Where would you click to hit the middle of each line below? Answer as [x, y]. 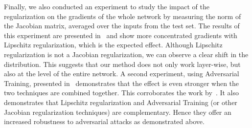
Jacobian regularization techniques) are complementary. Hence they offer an [118, 112]
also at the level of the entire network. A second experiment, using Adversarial [122, 74]
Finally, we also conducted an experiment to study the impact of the [107, 6]
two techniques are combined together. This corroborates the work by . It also [122, 93]
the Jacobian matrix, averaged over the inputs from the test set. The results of [122, 26]
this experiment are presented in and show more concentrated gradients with [121, 35]
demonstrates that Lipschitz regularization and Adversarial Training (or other [121, 102]
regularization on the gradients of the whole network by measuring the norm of [123, 16]
